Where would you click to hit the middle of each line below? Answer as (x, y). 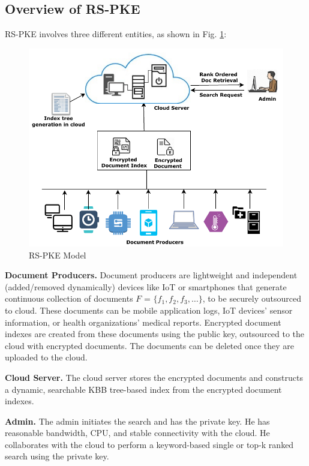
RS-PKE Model (58, 255)
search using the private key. (57, 456)
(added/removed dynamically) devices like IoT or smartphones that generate (146, 286)
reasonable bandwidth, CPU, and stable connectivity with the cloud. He (137, 433)
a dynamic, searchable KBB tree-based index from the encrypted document (143, 389)
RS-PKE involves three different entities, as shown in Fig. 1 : (116, 34)
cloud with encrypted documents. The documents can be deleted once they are (150, 345)
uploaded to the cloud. (46, 357)
